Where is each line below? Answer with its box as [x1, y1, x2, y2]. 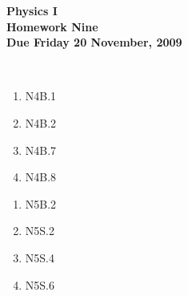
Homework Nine [6, 18, 98, 34]
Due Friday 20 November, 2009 [6, 34, 182, 51]
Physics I [6, 2, 58, 18]
